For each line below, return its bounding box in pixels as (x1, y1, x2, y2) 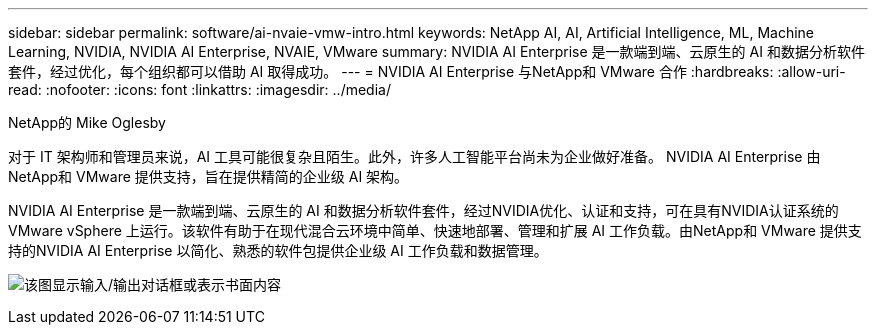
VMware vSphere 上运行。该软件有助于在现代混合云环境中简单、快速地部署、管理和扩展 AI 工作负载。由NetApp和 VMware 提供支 (8, 222, 862, 239)
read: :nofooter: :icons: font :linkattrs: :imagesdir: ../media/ (8, 81, 391, 98)
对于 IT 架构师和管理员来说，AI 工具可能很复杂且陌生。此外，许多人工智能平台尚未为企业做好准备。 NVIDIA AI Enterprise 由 (8, 148, 821, 165)
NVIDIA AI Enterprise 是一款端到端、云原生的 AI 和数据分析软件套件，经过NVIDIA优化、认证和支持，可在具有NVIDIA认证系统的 (8, 202, 839, 219)
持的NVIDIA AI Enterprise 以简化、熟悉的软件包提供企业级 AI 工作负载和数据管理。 (8, 242, 548, 259)
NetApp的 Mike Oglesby (8, 114, 166, 131)
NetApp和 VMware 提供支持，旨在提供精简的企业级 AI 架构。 (8, 168, 409, 185)
